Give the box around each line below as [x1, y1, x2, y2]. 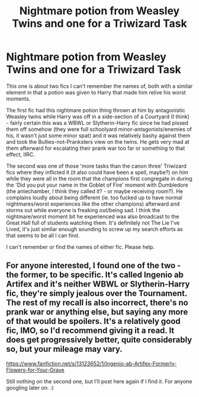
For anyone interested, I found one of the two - [6, 260, 181, 271]
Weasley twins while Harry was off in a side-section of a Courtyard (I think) [6, 113, 190, 120]
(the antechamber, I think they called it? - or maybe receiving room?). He [6, 187, 184, 194]
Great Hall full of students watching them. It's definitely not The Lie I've [6, 219, 179, 226]
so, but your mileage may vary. [6, 344, 123, 354]
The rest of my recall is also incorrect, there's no [6, 298, 188, 308]
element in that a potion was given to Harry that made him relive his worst [6, 89, 186, 96]
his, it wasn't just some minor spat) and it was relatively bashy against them [6, 132, 191, 139]
